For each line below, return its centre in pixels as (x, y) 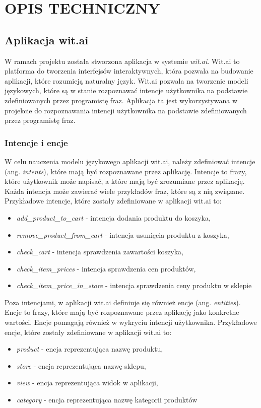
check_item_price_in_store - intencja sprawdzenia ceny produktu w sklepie (134, 285)
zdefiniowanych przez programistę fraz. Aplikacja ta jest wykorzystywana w (121, 100)
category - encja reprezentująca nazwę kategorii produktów (107, 400)
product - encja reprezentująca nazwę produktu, (90, 349)
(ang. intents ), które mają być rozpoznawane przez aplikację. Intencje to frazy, (126, 171)
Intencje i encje (36, 142)
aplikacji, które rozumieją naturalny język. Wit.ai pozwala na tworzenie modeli (126, 80)
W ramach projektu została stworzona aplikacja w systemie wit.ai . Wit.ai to (122, 61)
